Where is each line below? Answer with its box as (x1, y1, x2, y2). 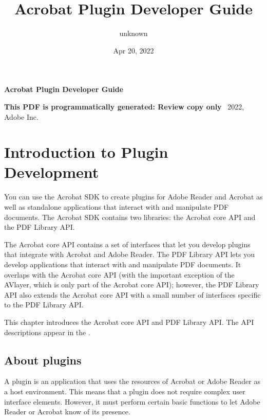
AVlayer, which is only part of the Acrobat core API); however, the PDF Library (4, 279, 259, 290)
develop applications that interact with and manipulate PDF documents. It (4, 259, 241, 269)
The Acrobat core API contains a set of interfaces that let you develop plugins (4, 239, 251, 249)
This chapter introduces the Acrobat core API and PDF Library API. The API (4, 316, 254, 327)
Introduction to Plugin (4, 141, 168, 162)
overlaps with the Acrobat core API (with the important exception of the (4, 269, 235, 280)
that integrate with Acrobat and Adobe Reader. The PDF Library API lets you (4, 249, 255, 260)
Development (4, 161, 99, 182)
